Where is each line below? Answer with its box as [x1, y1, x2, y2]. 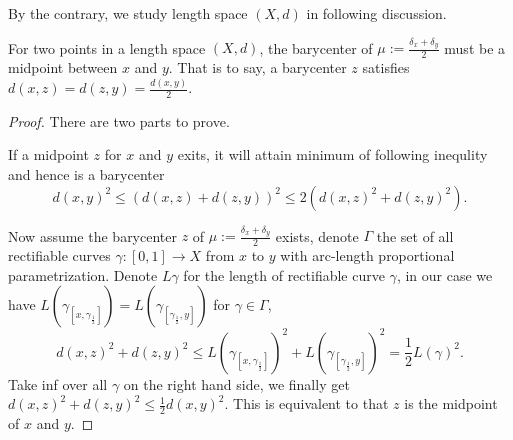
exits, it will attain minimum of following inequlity [177, 144, 488, 165]
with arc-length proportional [280, 245, 455, 266]
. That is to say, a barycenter [168, 57, 347, 78]
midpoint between [8, 57, 118, 78]
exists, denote [275, 225, 359, 246]
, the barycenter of [259, 37, 373, 58]
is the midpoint [404, 393, 498, 414]
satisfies [362, 57, 410, 78]
